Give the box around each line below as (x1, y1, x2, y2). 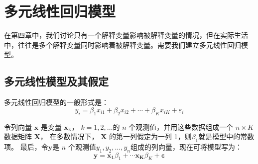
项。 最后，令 (4, 141, 48, 152)
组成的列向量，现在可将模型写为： (130, 141, 243, 152)
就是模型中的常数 (198, 131, 255, 142)
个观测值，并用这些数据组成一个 (129, 121, 234, 132)
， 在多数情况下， (40, 131, 99, 142)
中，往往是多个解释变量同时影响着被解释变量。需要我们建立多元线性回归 (4, 39, 241, 50)
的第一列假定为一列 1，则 (109, 131, 192, 142)
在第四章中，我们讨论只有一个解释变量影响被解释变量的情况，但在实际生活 (4, 30, 248, 40)
